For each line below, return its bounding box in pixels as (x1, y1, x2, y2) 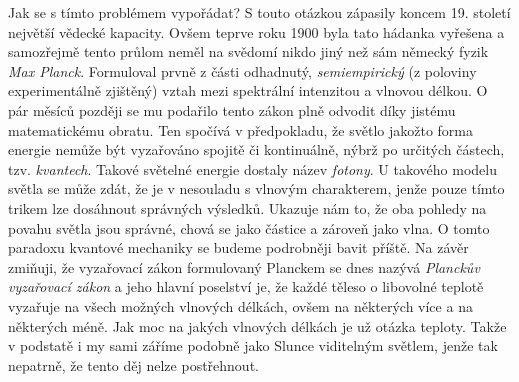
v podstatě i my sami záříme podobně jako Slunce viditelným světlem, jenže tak (8, 335, 498, 356)
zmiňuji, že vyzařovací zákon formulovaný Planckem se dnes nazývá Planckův (8, 256, 480, 277)
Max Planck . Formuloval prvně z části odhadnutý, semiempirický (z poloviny (8, 60, 477, 81)
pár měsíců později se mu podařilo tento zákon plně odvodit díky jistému (8, 99, 456, 120)
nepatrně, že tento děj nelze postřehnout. (8, 354, 259, 375)
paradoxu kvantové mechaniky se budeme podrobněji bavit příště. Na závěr (8, 237, 469, 258)
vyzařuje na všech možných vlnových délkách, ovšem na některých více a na (8, 295, 473, 316)
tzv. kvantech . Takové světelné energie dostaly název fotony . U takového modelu (8, 158, 497, 179)
